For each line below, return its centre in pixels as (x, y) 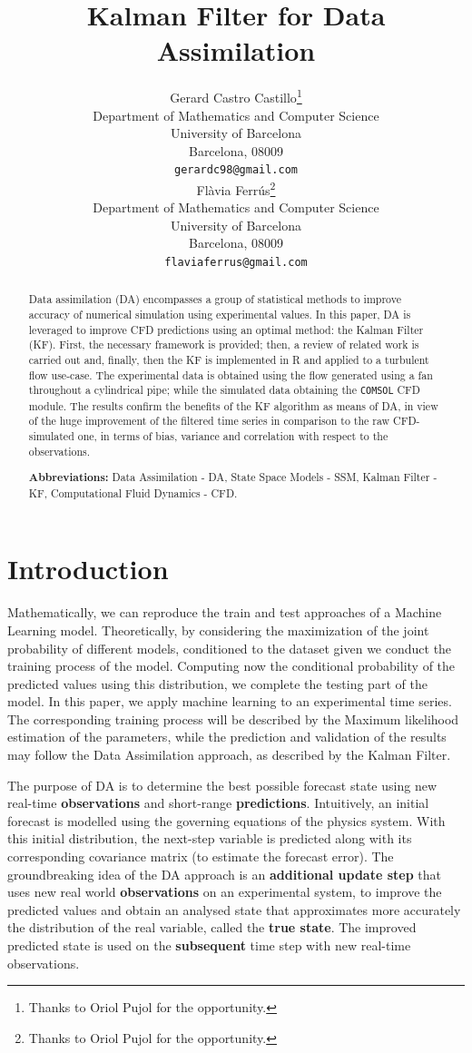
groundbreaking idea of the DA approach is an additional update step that (224, 874)
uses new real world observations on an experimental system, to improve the (225, 892)
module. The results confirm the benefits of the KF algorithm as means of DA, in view (233, 405)
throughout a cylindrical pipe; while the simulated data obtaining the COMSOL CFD (224, 390)
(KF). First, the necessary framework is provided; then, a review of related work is (224, 344)
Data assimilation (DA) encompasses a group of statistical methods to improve (215, 299)
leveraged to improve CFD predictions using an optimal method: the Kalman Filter (226, 329)
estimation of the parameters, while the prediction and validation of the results (227, 737)
